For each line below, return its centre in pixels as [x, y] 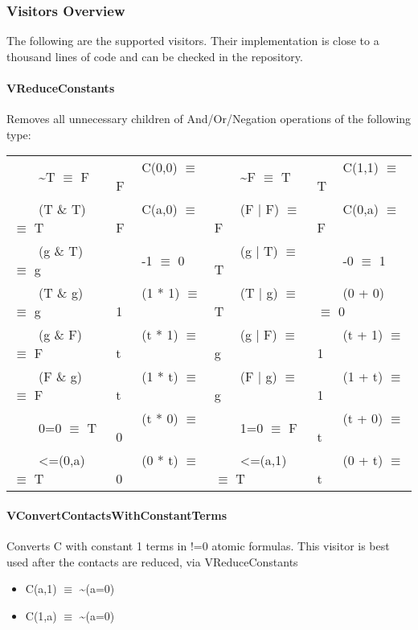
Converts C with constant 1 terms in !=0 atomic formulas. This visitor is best [198, 546]
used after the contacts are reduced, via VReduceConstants [152, 561]
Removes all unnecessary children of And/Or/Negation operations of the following [209, 119]
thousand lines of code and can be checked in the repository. [155, 56]
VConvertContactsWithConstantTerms [117, 515]
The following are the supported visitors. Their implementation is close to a [193, 41]
